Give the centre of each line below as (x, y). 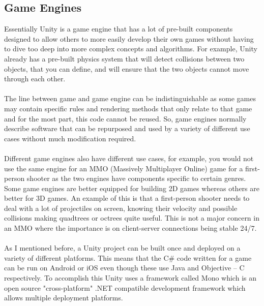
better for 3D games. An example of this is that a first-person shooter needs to (127, 198)
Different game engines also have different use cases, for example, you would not (129, 158)
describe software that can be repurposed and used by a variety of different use (127, 128)
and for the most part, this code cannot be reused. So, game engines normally (125, 118)
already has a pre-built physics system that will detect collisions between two (124, 58)
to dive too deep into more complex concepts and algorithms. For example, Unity (131, 49)
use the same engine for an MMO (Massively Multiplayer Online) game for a (124, 168)
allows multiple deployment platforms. (64, 298)
